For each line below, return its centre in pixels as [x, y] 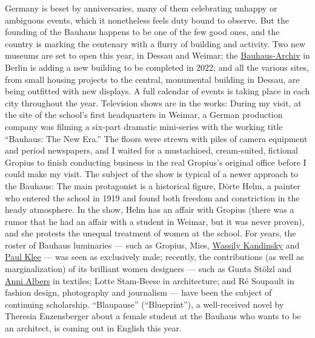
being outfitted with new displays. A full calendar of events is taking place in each [157, 91]
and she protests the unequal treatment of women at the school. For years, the [151, 233]
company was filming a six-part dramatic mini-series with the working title [144, 126]
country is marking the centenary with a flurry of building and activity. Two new [155, 43]
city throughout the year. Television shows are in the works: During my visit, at [153, 102]
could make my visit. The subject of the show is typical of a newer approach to [152, 174]
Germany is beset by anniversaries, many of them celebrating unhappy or [141, 8]
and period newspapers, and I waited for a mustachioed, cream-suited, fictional [151, 150]
